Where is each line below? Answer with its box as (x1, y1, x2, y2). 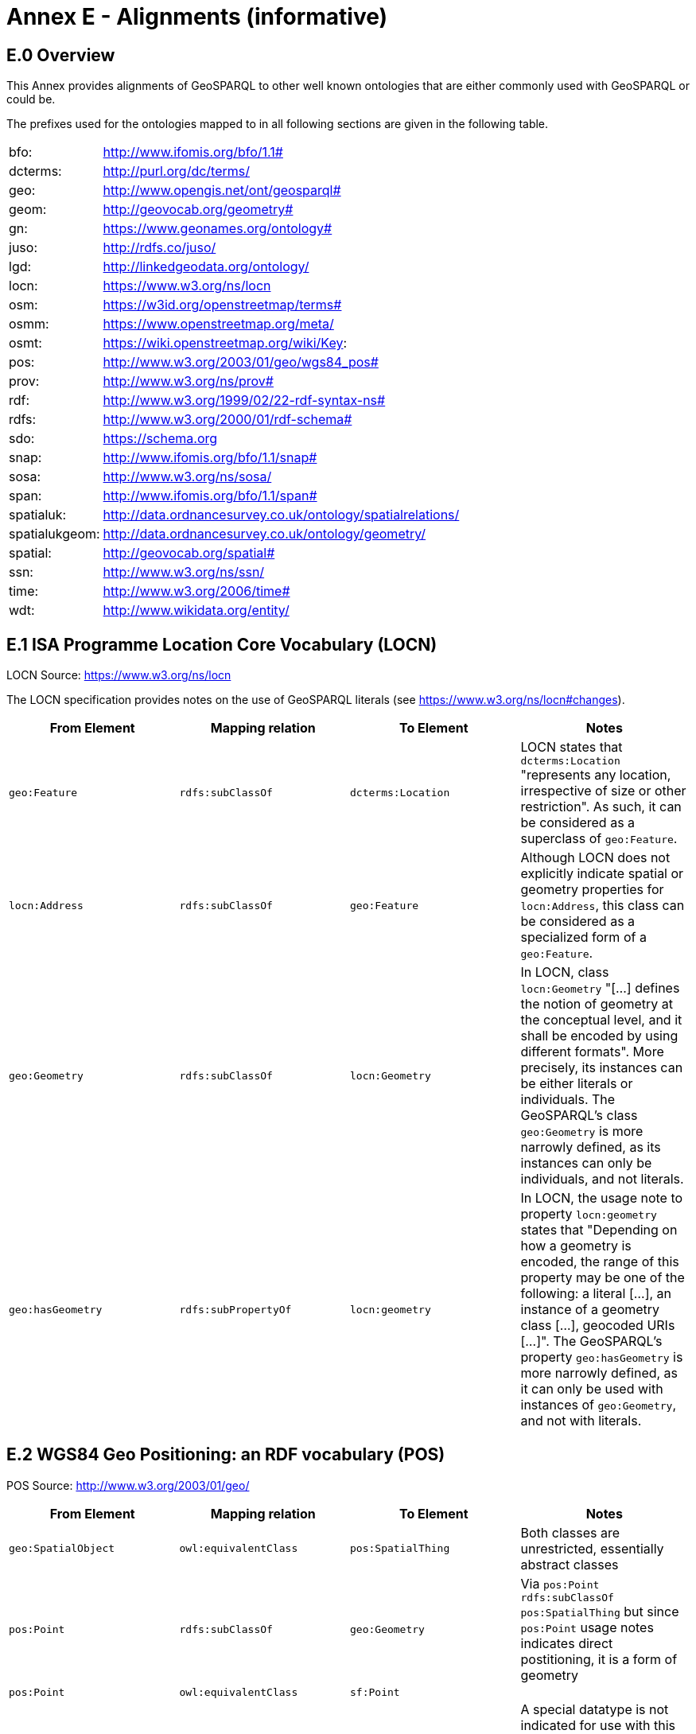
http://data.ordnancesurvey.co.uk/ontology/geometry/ (103, 526, 426, 542)
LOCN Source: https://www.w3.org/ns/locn (6, 668, 231, 682)
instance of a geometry (520, 1301, 660, 1318)
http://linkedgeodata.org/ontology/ (103, 259, 309, 275)
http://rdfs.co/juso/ (103, 239, 216, 256)
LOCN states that (520, 739, 623, 756)
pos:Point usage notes (520, 1619, 654, 1635)
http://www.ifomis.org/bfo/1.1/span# (103, 488, 317, 504)
